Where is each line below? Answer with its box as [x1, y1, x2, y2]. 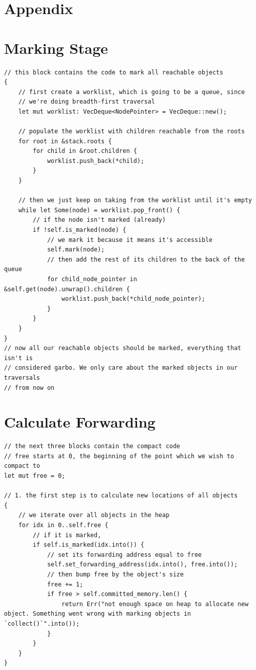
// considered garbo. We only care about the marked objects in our [4, 364, 238, 372]
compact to [4, 462, 40, 470]
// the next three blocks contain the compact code [4, 443, 180, 450]
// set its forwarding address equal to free [47, 551, 202, 558]
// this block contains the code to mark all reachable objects [4, 68, 223, 76]
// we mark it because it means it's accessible [47, 236, 213, 243]
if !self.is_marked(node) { [33, 226, 126, 233]
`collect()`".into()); [4, 620, 80, 627]
